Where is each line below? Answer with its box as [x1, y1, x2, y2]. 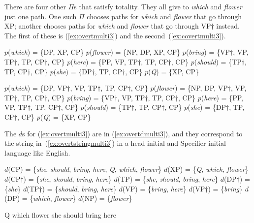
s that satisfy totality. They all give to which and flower [74, 1, 242, 11]
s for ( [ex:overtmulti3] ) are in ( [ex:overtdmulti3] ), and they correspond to [22, 128, 243, 138]
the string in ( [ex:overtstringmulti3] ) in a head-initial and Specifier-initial [4, 138, 226, 148]
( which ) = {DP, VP [8, 83, 67, 93]
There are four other [4, 1, 66, 11]
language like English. [4, 147, 70, 158]
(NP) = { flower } [82, 193, 132, 203]
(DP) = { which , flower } [4, 193, 76, 203]
